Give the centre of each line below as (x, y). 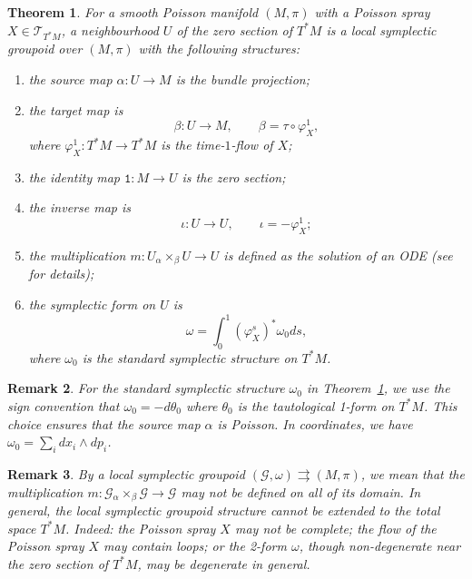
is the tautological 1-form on (316, 405)
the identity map (74, 177)
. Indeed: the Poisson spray (140, 528)
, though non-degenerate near (380, 546)
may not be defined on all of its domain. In (301, 491)
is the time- (193, 144)
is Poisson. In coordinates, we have (315, 423)
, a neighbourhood (110, 29)
